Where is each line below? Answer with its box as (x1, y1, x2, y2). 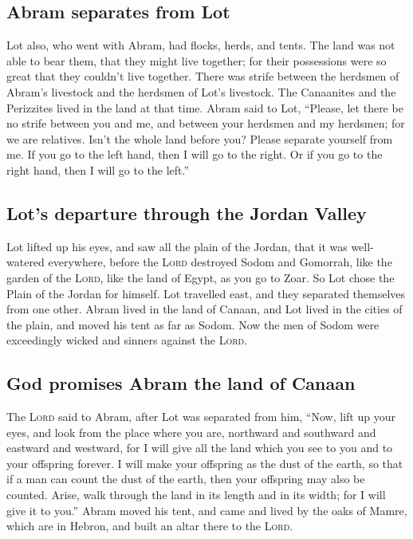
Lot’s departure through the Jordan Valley (6, 200, 367, 225)
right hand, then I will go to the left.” (6, 161, 190, 178)
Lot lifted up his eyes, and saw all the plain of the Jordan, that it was (6, 238, 348, 254)
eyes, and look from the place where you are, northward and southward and (6, 423, 376, 440)
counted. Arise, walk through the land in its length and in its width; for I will (6, 486, 386, 503)
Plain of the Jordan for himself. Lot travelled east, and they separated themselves (6, 285, 406, 301)
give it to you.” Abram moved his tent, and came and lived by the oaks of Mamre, (6, 502, 407, 518)
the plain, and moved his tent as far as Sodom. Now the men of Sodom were (6, 316, 380, 332)
